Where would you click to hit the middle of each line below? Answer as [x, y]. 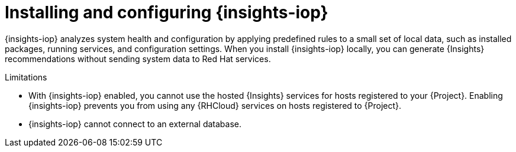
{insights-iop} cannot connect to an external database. [135, 124]
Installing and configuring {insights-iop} [167, 12]
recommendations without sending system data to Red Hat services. [138, 59]
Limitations [26, 77]
